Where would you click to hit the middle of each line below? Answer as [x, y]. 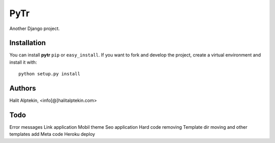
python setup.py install [49, 74]
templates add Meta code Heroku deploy [52, 134]
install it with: [23, 62]
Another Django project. [35, 28]
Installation [28, 43]
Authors [23, 88]
